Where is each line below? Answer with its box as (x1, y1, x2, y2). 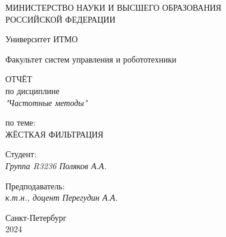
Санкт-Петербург (5, 211, 67, 223)
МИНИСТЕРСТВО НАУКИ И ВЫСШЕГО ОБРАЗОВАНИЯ (5, 1, 222, 13)
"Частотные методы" (5, 96, 88, 108)
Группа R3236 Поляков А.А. (5, 159, 107, 171)
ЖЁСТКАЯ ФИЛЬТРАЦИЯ (5, 127, 104, 140)
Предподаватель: (5, 179, 65, 192)
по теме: (5, 116, 36, 129)
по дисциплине (5, 84, 60, 96)
